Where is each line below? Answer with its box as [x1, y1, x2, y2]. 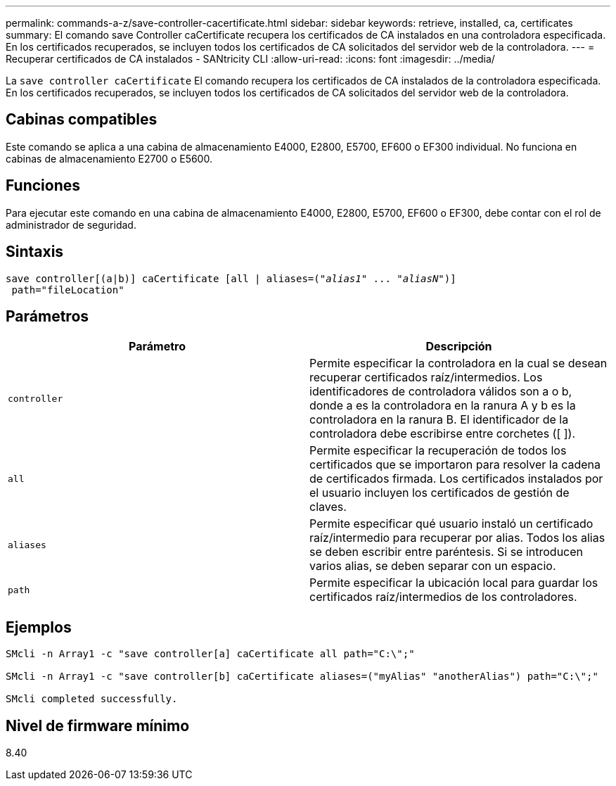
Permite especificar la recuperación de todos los [309, 443, 567, 458]
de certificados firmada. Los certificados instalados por [309, 471, 603, 486]
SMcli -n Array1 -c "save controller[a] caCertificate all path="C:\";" [6, 648, 415, 660]
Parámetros [6, 307, 89, 325]
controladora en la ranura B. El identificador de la [309, 412, 569, 427]
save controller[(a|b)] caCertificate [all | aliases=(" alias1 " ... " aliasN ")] [6, 272, 456, 284]
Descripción [425, 339, 492, 354]
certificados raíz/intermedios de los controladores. [309, 590, 577, 604]
